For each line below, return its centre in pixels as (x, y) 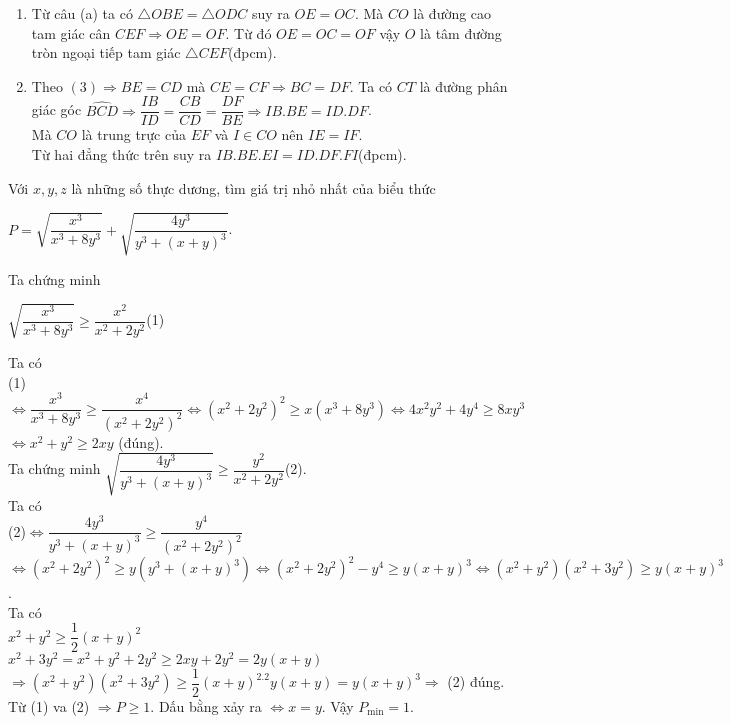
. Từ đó (248, 32)
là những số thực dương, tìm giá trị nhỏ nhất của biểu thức (253, 187)
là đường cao (452, 13)
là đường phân (463, 85)
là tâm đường (461, 32)
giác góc (56, 109)
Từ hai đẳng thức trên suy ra (121, 154)
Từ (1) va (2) (49, 705)
